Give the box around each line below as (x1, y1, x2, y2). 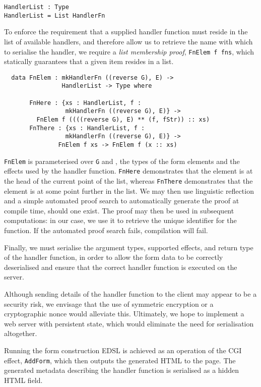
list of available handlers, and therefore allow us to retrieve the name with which (4, 36, 253, 46)
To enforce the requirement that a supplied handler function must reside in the (4, 26, 248, 37)
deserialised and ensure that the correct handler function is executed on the (4, 261, 237, 272)
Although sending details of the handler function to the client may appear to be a (4, 288, 257, 299)
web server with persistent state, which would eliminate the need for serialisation (4, 318, 254, 328)
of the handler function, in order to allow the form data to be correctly (4, 252, 223, 262)
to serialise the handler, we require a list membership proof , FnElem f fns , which (4, 46, 254, 57)
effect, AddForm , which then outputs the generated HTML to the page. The (4, 355, 236, 365)
